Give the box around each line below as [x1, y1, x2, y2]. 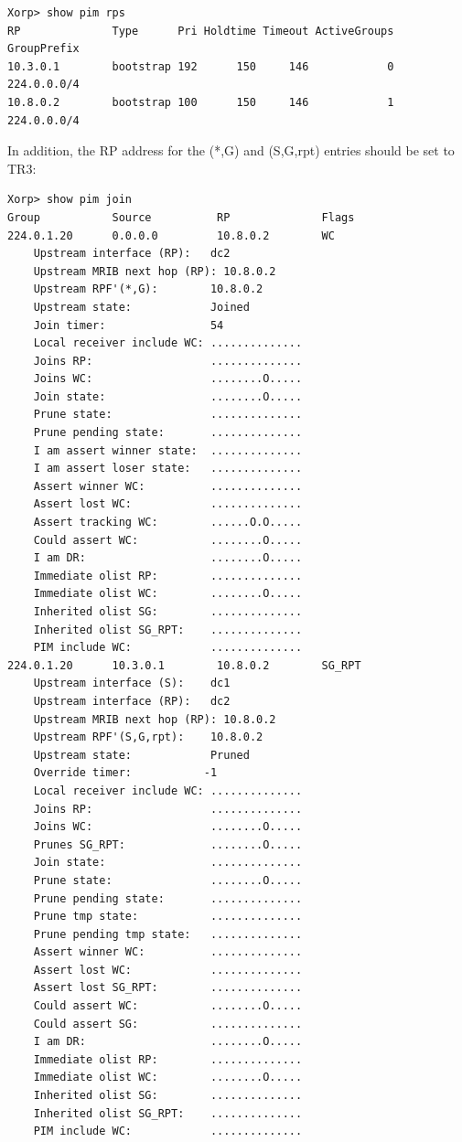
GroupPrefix [7, 42, 80, 56]
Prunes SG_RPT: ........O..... [33, 838, 303, 851]
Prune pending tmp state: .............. [33, 927, 303, 941]
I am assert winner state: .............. [33, 443, 303, 457]
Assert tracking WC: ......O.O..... [33, 516, 303, 529]
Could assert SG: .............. [33, 1017, 303, 1030]
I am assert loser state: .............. [33, 462, 303, 475]
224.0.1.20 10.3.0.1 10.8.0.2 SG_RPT [7, 658, 361, 672]
